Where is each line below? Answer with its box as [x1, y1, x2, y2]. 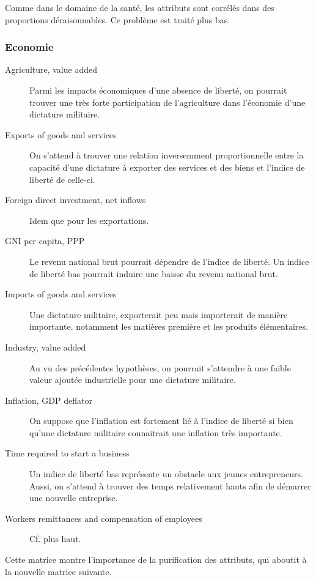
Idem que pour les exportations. [29, 214, 149, 226]
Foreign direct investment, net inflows [5, 193, 146, 206]
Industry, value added [5, 340, 86, 353]
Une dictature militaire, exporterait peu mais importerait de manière [29, 308, 288, 321]
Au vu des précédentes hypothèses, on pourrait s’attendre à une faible [29, 361, 291, 374]
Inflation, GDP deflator [5, 393, 92, 406]
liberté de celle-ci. [29, 173, 95, 185]
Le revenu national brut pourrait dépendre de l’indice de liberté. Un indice [29, 255, 309, 267]
